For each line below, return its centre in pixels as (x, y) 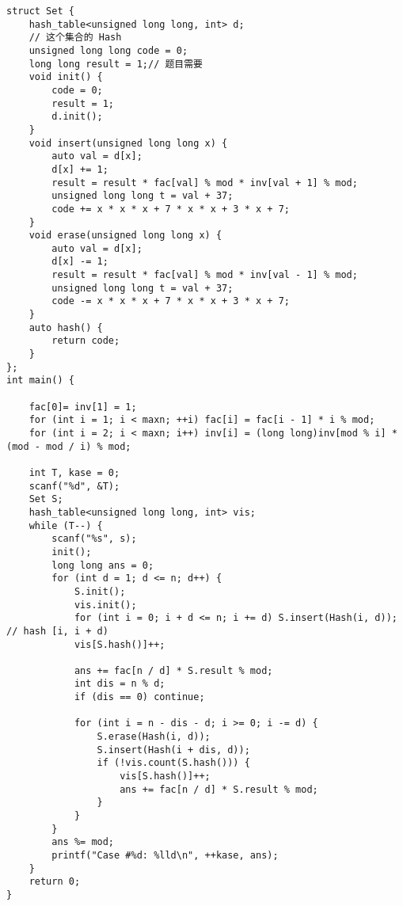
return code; (86, 341)
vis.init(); (105, 605)
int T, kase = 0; (74, 472)
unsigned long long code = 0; (108, 50)
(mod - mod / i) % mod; (69, 446)
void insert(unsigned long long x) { (128, 143)
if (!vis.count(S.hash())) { (173, 763)
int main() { (40, 381)
